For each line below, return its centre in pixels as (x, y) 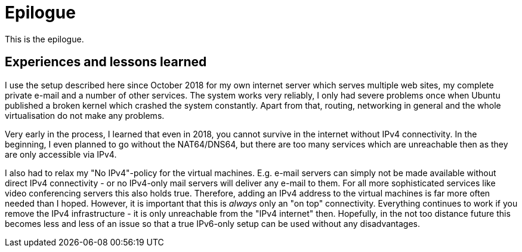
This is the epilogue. (44, 39)
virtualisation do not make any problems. (85, 115)
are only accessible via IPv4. (61, 154)
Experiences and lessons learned (106, 62)
